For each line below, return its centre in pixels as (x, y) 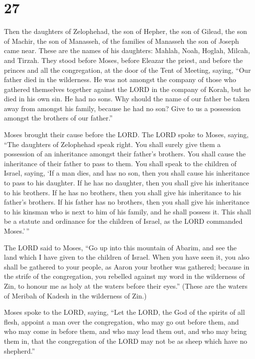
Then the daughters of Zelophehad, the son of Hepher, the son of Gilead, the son (126, 31)
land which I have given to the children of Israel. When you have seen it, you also (127, 257)
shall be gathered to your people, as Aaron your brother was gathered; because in (127, 266)
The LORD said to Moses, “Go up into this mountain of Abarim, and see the (120, 247)
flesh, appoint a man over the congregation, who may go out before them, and (122, 321)
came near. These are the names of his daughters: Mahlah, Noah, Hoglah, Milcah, (127, 50)
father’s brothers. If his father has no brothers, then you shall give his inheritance (127, 202)
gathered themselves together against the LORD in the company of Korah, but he (127, 89)
